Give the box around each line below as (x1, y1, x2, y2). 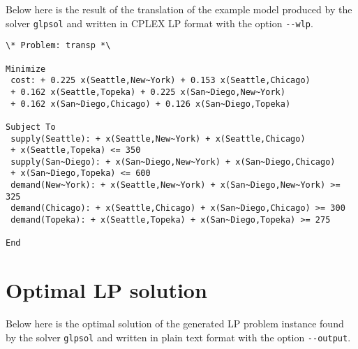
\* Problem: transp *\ (6, 40, 111, 51)
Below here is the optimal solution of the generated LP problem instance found (6, 316, 344, 331)
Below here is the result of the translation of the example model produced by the (6, 2, 352, 16)
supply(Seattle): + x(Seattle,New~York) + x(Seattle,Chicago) (10, 133, 306, 144)
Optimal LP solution (6, 276, 207, 304)
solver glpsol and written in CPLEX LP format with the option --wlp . (6, 15, 313, 30)
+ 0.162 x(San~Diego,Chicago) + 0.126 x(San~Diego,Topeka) (10, 98, 291, 109)
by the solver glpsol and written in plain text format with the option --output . (6, 329, 351, 344)
